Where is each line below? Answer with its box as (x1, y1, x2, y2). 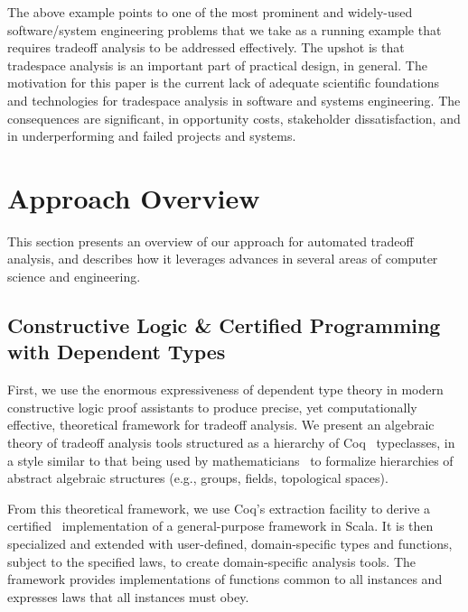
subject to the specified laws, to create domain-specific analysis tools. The (7, 552, 417, 570)
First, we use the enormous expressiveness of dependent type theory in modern (7, 380, 444, 399)
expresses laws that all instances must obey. (7, 587, 249, 606)
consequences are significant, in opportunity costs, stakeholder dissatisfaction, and (7, 108, 461, 127)
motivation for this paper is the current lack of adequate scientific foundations (7, 73, 440, 92)
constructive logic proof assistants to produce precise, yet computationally (7, 397, 417, 416)
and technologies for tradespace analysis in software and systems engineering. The (7, 90, 461, 109)
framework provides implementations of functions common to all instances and (7, 570, 443, 589)
